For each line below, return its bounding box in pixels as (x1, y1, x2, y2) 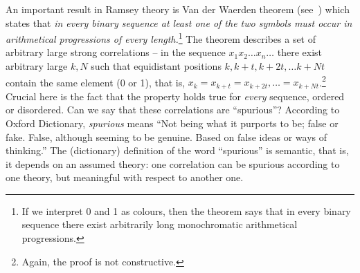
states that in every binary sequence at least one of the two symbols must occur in (6, 15, 352, 30)
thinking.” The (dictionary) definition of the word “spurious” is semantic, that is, (6, 143, 349, 158)
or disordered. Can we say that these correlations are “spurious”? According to (6, 102, 340, 117)
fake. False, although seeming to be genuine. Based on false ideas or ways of (6, 129, 327, 144)
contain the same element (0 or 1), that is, (6, 75, 186, 89)
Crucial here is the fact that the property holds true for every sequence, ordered (6, 88, 345, 103)
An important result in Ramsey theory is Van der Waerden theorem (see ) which (6, 2, 350, 16)
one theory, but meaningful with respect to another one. (6, 170, 244, 185)
